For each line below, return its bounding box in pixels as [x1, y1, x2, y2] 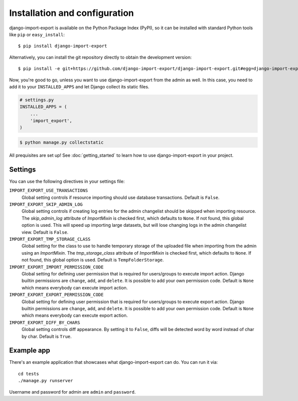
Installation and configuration [9, 7, 134, 18]
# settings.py [19, 97, 54, 103]
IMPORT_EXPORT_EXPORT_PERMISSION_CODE [9, 292, 104, 298]
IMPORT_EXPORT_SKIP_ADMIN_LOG [9, 201, 83, 207]
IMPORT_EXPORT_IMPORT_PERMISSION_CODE [9, 264, 104, 270]
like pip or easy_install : [9, 31, 65, 37]
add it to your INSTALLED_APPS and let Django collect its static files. [9, 83, 149, 89]
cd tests [18, 371, 39, 377]
